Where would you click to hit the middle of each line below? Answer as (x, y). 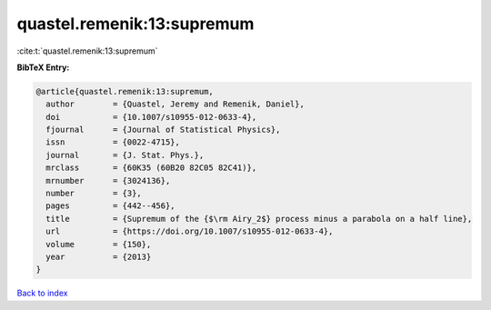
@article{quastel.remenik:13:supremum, (125, 91)
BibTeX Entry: (43, 67)
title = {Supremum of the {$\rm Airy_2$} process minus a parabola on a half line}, (259, 219)
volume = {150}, (99, 244)
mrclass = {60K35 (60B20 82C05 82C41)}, (151, 168)
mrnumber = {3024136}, (108, 180)
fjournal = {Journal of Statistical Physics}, (163, 130)
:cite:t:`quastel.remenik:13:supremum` (87, 51)
